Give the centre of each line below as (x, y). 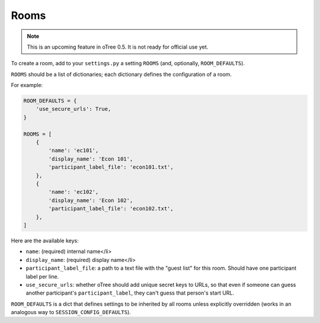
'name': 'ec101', (73, 151)
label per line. (42, 276)
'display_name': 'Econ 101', (91, 159)
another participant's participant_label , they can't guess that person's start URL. (130, 293)
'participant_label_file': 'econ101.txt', (111, 167)
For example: (27, 85)
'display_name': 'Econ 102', (91, 200)
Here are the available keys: (45, 241)
